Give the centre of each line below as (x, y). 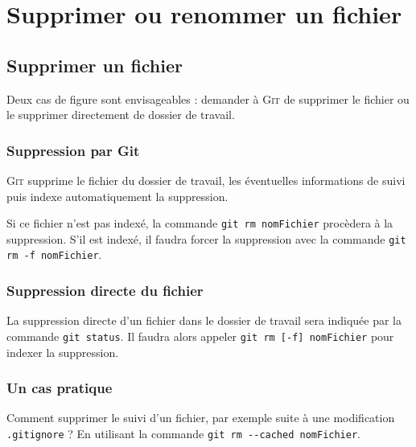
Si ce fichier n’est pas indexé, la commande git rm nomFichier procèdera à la (200, 223)
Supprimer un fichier (95, 65)
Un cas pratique (60, 388)
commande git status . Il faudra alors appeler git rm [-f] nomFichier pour (200, 336)
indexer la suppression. (63, 352)
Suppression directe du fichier (105, 291)
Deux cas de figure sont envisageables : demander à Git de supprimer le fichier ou (208, 98)
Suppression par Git (73, 150)
